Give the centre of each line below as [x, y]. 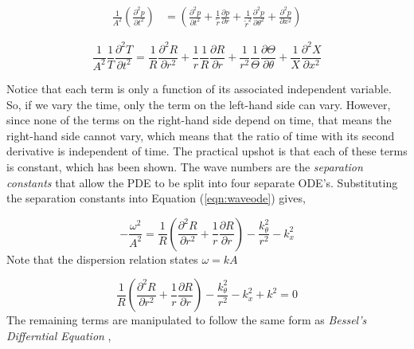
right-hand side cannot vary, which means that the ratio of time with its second [201, 135]
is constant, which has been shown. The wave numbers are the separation [185, 166]
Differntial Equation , [59, 335]
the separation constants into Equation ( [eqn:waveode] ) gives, [156, 198]
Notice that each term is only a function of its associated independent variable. [199, 88]
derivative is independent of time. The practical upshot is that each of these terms [207, 151]
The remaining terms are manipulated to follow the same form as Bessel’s [187, 320]
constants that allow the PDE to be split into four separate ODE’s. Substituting [202, 182]
